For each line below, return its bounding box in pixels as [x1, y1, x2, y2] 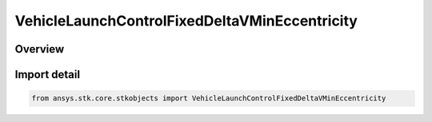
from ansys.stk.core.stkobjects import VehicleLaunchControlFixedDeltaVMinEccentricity [31, 94, 386, 103]
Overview [14, 42, 65, 56]
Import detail [14, 68, 80, 81]
